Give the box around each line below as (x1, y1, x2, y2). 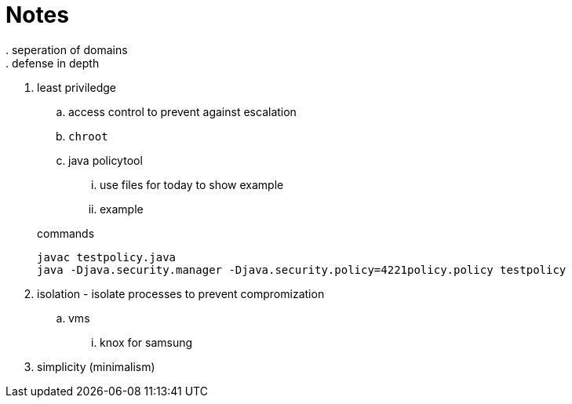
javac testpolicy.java (37, 250, 177, 264)
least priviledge (37, 80, 116, 94)
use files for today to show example (100, 177, 284, 191)
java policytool (68, 153, 143, 167)
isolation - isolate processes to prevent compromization (37, 286, 325, 300)
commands (37, 226, 95, 240)
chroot (68, 129, 108, 143)
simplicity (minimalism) (37, 359, 155, 373)
